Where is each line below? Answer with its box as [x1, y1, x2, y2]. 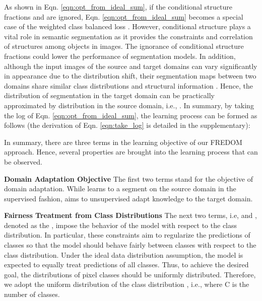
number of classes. [4, 289, 60, 299]
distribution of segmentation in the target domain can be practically [4, 90, 215, 101]
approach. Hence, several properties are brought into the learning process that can [4, 146, 258, 157]
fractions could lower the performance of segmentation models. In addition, [4, 50, 236, 61]
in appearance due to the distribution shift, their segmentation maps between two [4, 70, 256, 81]
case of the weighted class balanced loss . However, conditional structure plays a [4, 21, 251, 32]
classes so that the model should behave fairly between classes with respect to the [4, 240, 256, 250]
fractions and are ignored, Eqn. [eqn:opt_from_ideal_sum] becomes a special [4, 11, 243, 22]
